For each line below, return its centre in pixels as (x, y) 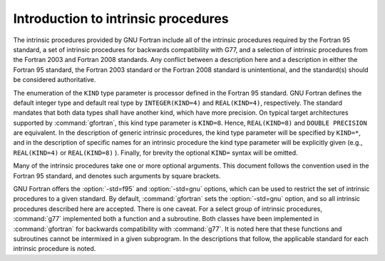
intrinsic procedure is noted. (55, 249)
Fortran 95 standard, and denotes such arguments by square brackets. (117, 175)
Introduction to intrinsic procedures (121, 19)
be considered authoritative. (55, 80)
